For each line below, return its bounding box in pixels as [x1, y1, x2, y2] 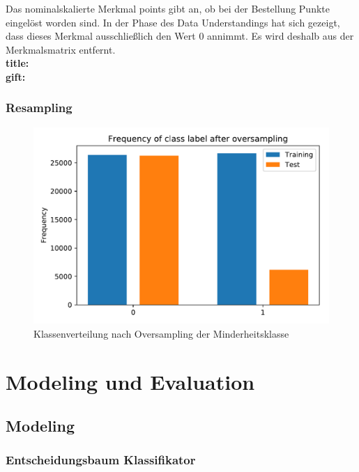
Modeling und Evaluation [6, 367, 255, 395]
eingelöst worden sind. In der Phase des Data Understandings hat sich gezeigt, [6, 15, 340, 29]
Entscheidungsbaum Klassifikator [6, 451, 196, 469]
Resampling [6, 99, 72, 116]
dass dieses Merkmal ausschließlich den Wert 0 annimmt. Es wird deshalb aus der [6, 29, 354, 43]
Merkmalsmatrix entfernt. [6, 42, 116, 56]
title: [6, 56, 29, 70]
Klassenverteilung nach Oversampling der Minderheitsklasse [33, 326, 289, 340]
